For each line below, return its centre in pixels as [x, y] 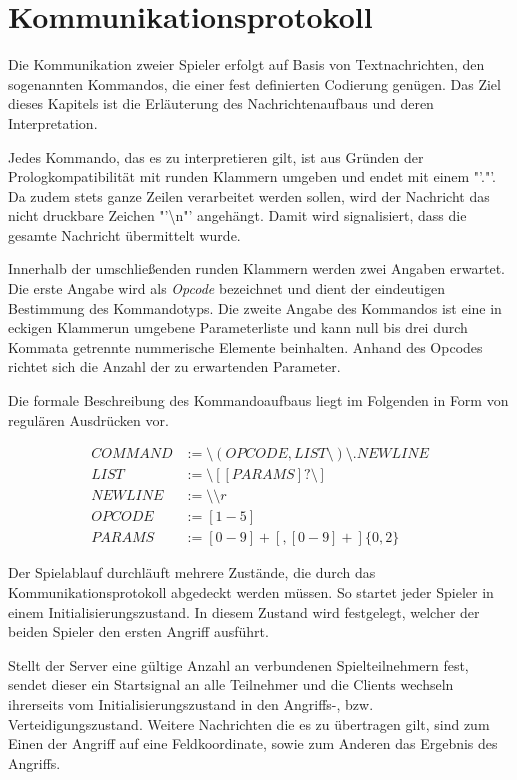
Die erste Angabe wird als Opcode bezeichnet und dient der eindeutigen [226, 288]
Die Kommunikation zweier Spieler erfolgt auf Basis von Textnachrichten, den [246, 64]
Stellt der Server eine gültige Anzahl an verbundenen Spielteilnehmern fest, [238, 664]
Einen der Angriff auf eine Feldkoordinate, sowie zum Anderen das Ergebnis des [253, 743]
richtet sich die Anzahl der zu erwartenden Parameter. [174, 366]
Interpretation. [53, 122]
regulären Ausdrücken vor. [88, 419]
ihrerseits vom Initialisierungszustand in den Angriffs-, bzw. [191, 703]
